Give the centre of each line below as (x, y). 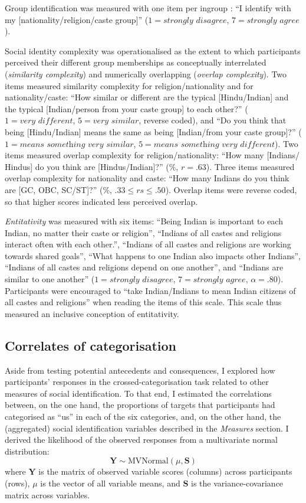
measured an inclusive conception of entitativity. (92, 313)
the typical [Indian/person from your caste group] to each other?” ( (126, 108)
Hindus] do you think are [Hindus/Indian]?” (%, (92, 166)
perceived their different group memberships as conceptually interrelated (136, 62)
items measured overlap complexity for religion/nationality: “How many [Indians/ (152, 155)
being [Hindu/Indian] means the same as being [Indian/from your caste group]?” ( (153, 131)
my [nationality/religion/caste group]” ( (77, 19)
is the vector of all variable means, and (110, 483)
